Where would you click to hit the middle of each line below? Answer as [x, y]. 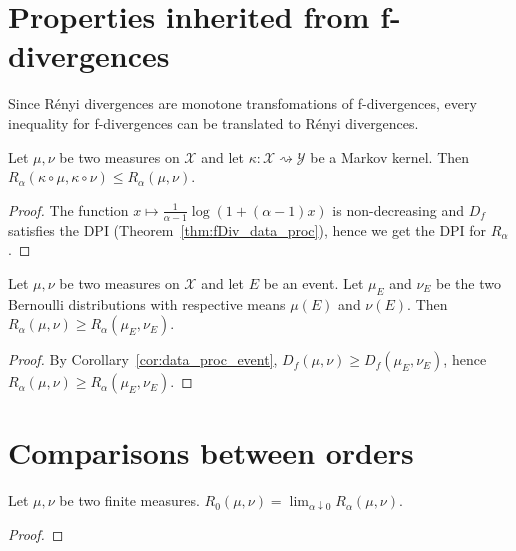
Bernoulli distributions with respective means [147, 303]
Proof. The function [68, 209]
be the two [468, 282]
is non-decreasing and [398, 209]
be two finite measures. [129, 500]
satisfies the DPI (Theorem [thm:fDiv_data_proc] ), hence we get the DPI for [247, 229]
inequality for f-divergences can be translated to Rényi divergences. [213, 122]
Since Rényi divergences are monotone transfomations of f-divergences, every [242, 103]
